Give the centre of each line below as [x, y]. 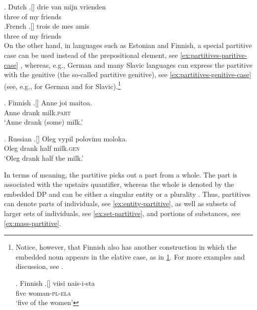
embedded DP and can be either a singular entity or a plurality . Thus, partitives [127, 194]
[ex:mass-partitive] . [33, 223]
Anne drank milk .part [38, 112]
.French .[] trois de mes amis [47, 26]
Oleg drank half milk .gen [42, 148]
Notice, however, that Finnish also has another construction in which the [126, 247]
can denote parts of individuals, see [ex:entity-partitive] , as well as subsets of [120, 203]
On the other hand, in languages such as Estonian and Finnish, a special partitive [128, 45]
